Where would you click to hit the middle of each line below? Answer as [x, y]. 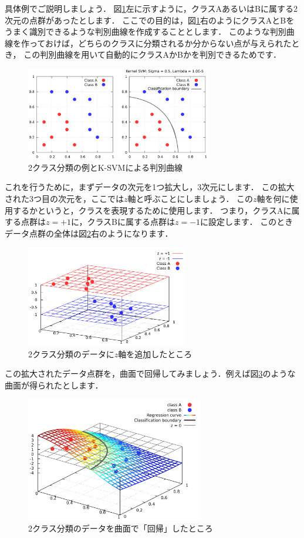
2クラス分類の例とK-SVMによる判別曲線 [105, 167]
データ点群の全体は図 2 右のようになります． [89, 233]
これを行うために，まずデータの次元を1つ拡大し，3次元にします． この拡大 [150, 187]
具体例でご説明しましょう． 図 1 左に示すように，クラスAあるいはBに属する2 [151, 8]
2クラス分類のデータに [71, 353]
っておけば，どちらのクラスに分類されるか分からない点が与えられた [160, 43]
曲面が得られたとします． [54, 385]
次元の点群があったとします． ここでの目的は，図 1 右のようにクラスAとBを [150, 20]
